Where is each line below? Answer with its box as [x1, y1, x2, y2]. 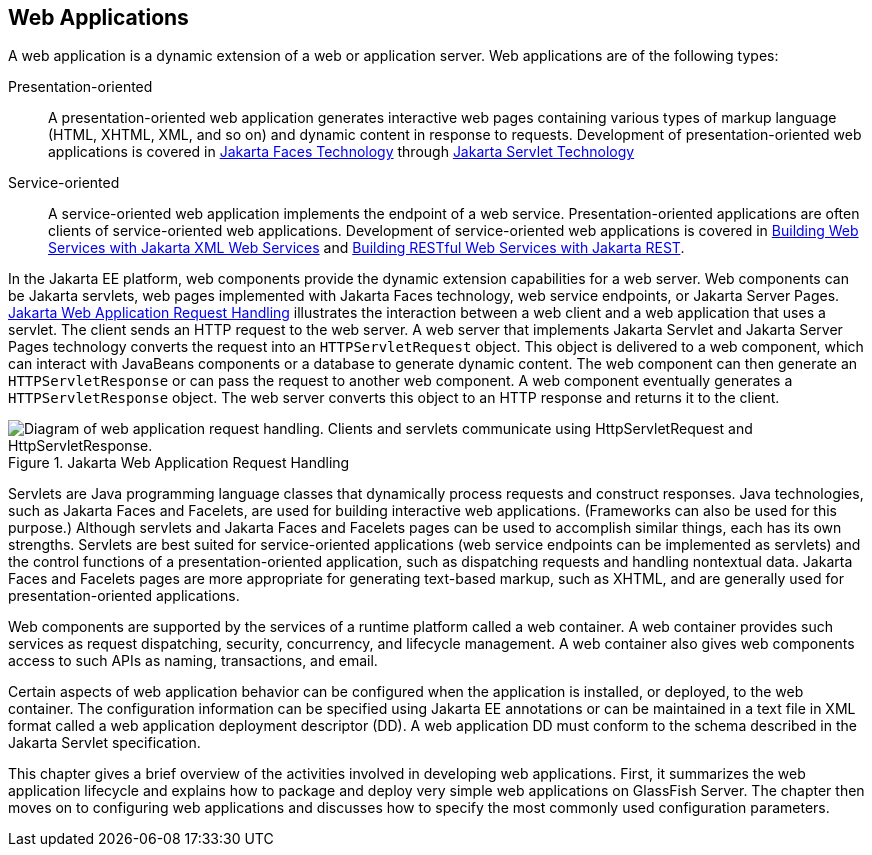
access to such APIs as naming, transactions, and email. [8, 652, 378, 670]
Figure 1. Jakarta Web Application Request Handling [8, 454, 350, 472]
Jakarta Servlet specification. [8, 734, 201, 752]
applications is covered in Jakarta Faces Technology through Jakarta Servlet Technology [48, 143, 635, 161]
